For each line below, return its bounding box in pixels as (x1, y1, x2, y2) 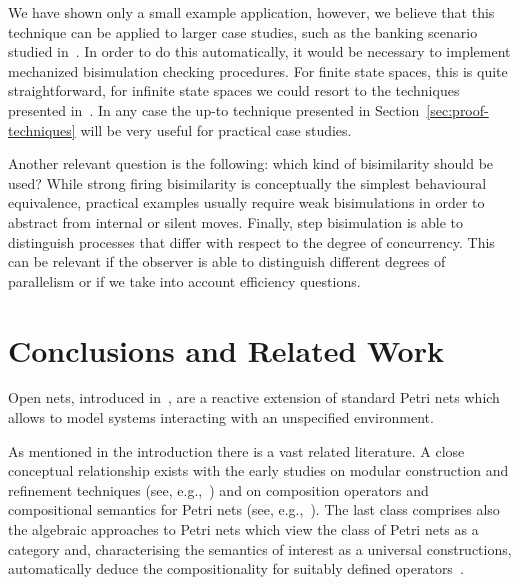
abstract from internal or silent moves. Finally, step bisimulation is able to (8, 211, 464, 232)
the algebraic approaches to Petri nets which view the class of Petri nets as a (8, 519, 479, 539)
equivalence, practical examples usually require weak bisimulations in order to (8, 192, 485, 213)
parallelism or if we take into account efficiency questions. (8, 270, 361, 291)
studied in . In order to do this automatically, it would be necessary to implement (8, 41, 511, 62)
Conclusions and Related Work (8, 329, 444, 370)
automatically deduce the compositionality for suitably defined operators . (8, 558, 464, 579)
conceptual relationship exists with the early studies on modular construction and (8, 460, 509, 481)
